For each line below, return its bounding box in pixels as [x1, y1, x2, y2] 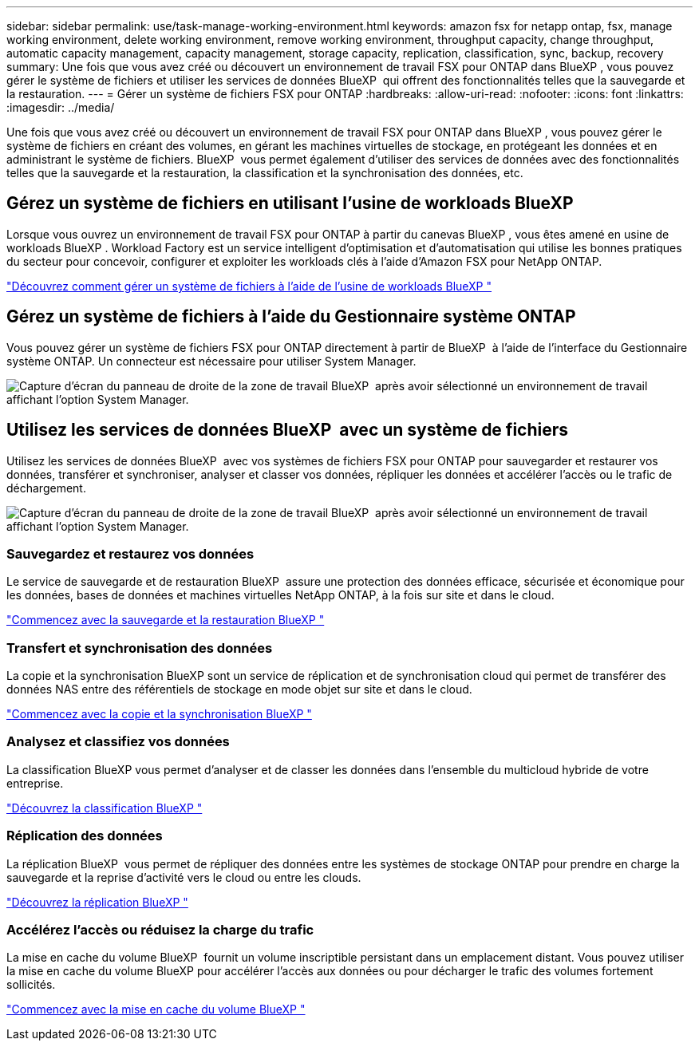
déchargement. [6, 480, 86, 495]
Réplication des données [6, 828, 163, 844]
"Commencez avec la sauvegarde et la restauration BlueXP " [6, 613, 325, 627]
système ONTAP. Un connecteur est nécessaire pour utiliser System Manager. [6, 354, 417, 368]
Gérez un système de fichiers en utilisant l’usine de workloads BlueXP [6, 193, 574, 214]
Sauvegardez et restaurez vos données [6, 545, 255, 562]
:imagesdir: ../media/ [6, 101, 115, 114]
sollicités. [6, 978, 56, 992]
